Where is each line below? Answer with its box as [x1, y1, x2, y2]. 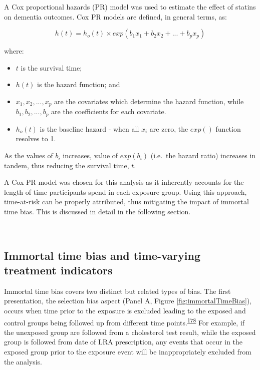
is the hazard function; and [37, 79, 120, 90]
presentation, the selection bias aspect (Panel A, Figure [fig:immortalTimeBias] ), [4, 295, 252, 306]
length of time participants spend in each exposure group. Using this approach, [4, 186, 247, 197]
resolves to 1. [16, 133, 56, 144]
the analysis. [4, 356, 42, 366]
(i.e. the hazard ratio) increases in [150, 150, 256, 161]
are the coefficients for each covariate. [51, 106, 166, 117]
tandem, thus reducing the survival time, [4, 160, 129, 170]
